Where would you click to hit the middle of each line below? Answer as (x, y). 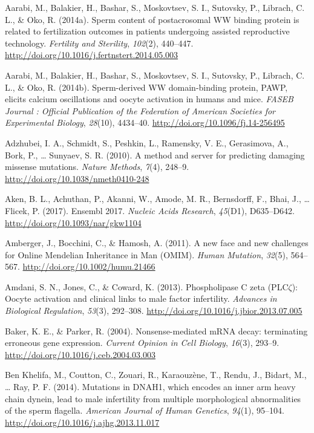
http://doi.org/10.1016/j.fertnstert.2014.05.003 (92, 55)
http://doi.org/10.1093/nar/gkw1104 (73, 222)
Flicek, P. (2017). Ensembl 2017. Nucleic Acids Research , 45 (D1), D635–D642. (150, 210)
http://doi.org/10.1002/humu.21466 (89, 266)
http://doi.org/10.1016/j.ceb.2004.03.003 (80, 354)
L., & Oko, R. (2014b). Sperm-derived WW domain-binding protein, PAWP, (146, 87)
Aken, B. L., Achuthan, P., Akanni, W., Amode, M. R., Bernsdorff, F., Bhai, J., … (157, 199)
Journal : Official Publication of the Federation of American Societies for (140, 110)
